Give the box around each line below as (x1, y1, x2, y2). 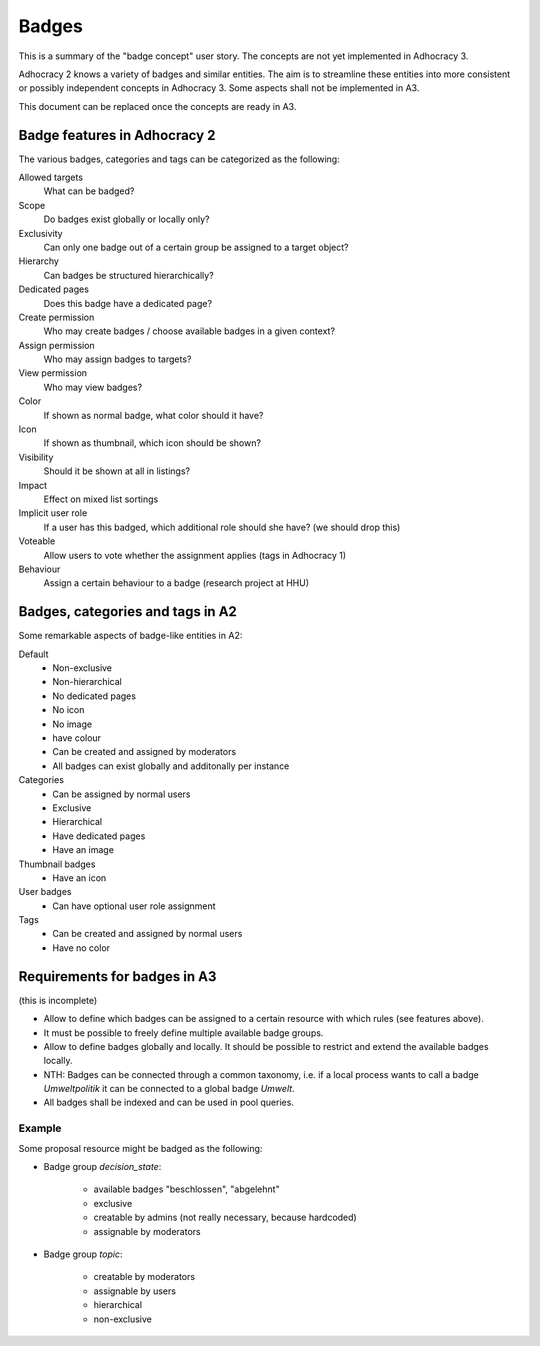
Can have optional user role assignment (52, 900, 216, 912)
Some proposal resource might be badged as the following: (18, 1142, 263, 1154)
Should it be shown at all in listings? (43, 465, 190, 477)
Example (18, 1121, 62, 1135)
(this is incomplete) (18, 994, 98, 1006)
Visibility (18, 451, 54, 463)
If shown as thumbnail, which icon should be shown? (43, 437, 262, 449)
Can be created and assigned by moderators (52, 746, 237, 758)
